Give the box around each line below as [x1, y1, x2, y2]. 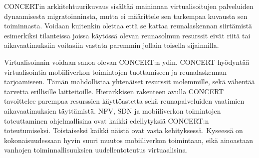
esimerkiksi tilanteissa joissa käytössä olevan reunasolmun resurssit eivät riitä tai [4, 30, 251, 40]
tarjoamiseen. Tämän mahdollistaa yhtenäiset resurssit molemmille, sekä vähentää [4, 76, 255, 87]
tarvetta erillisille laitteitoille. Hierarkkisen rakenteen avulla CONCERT [4, 86, 224, 96]
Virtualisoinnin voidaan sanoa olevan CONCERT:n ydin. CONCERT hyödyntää [4, 56, 250, 67]
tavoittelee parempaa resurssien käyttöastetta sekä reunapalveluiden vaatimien [4, 96, 245, 106]
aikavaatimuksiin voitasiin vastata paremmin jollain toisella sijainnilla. [4, 40, 219, 50]
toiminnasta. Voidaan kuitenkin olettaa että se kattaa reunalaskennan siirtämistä [4, 20, 253, 31]
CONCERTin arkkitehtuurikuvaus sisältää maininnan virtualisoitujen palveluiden [4, 1, 254, 11]
